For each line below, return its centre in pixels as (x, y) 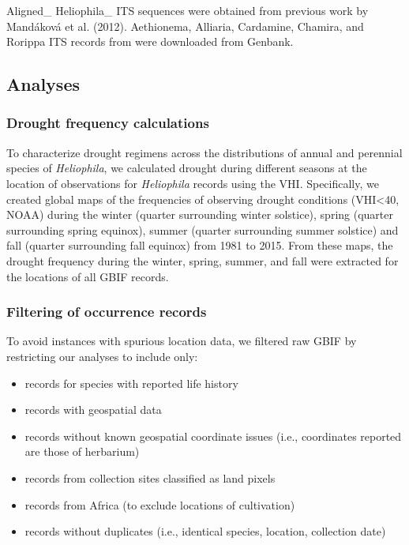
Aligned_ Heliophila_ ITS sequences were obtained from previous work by (188, 10)
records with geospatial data (93, 410)
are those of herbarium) (82, 451)
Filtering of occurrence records (107, 312)
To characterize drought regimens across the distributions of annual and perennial (204, 152)
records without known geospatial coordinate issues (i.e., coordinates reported (213, 436)
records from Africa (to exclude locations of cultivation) (160, 504)
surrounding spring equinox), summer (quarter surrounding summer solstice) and (203, 229)
